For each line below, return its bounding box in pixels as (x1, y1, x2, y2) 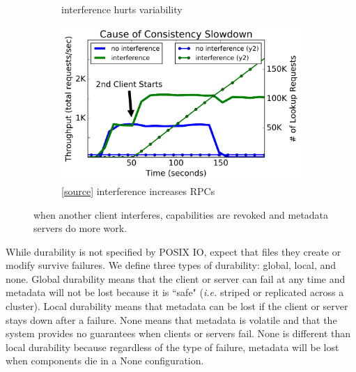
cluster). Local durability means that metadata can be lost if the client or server (6, 299, 348, 313)
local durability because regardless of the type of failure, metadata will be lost (6, 339, 339, 354)
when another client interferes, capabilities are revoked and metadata (33, 207, 329, 222)
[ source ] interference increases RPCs (61, 183, 215, 198)
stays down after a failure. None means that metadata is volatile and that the (6, 312, 337, 327)
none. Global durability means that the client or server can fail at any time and (6, 271, 346, 286)
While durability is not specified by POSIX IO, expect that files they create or (6, 244, 341, 258)
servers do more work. (33, 221, 127, 235)
